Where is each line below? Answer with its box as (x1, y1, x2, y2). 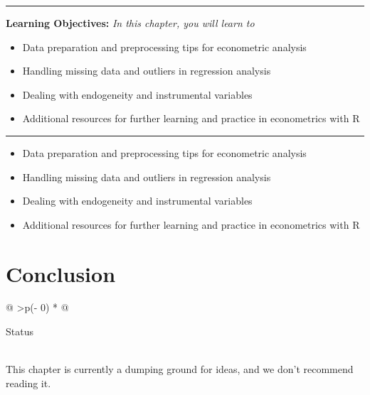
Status (6, 324, 33, 339)
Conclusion (6, 259, 116, 288)
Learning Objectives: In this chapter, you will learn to (6, 16, 255, 30)
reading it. (6, 375, 51, 390)
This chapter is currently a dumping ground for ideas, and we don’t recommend (6, 362, 354, 377)
